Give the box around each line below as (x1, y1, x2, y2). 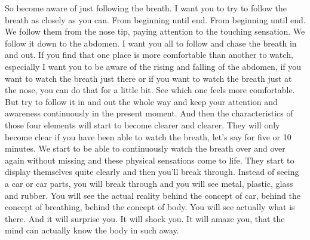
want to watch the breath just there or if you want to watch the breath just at (5, 72, 292, 84)
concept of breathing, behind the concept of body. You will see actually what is (5, 201, 295, 213)
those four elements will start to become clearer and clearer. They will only (5, 118, 280, 131)
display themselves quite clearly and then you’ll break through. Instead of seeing (5, 165, 299, 178)
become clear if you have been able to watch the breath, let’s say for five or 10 (5, 130, 291, 143)
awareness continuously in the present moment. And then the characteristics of (5, 107, 293, 119)
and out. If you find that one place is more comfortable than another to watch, (5, 48, 293, 61)
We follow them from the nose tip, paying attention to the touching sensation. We (5, 25, 305, 38)
